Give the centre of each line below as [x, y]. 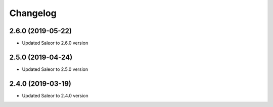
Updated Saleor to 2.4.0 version [55, 95]
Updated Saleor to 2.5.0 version [55, 69]
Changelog [33, 13]
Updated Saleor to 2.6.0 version [55, 43]
